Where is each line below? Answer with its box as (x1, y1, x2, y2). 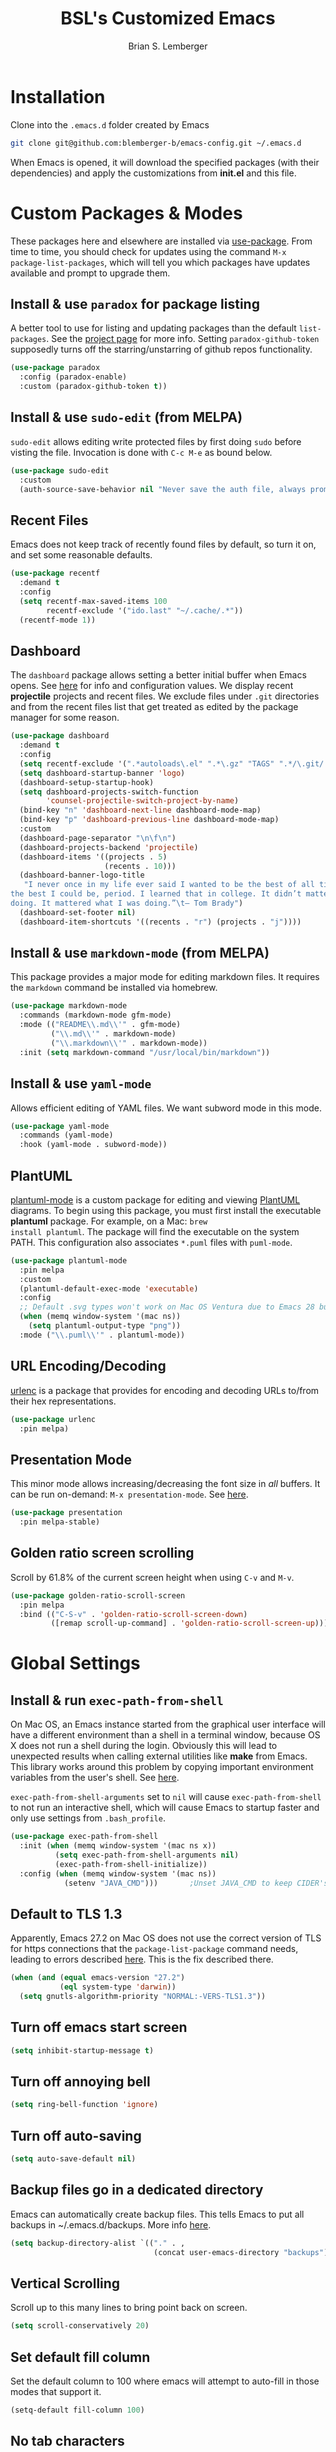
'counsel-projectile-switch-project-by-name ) (46, 796, 240, 806)
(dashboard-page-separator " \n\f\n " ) (19, 833, 177, 843)
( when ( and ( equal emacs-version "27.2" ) (10, 1973, 186, 1983)
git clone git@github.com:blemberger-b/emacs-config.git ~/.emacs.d (10, 138, 302, 148)
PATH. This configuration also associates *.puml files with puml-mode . (10, 1236, 293, 1248)
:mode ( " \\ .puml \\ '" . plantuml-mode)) (19, 1330, 186, 1340)
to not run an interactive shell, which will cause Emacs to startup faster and (10, 1802, 320, 1814)
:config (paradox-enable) (19, 372, 128, 382)
